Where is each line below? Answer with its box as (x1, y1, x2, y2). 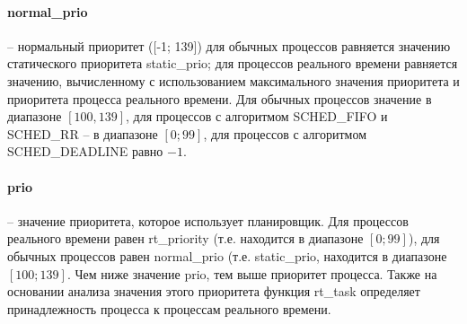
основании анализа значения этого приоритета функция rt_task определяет (7, 282, 420, 301)
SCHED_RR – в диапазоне (7, 124, 158, 143)
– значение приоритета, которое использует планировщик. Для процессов (7, 211, 409, 230)
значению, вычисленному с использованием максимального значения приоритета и (7, 71, 460, 90)
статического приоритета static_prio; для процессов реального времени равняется (7, 54, 458, 73)
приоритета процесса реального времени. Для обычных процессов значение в (7, 89, 432, 108)
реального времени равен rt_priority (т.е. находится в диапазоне (7, 229, 364, 248)
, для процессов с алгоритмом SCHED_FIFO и (126, 107, 388, 126)
